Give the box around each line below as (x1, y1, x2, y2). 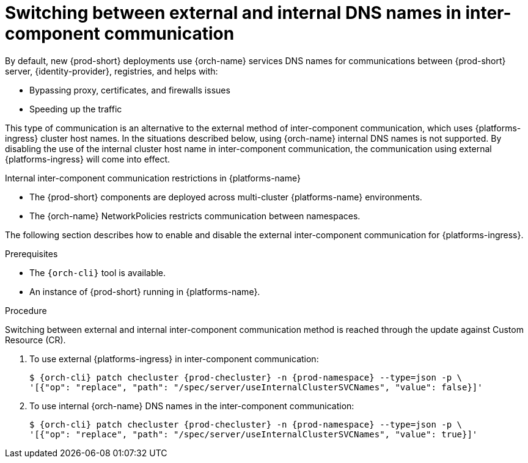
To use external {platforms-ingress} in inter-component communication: (29, 353, 319, 364)
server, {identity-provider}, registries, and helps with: (5, 65, 218, 76)
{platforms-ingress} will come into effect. (5, 153, 170, 164)
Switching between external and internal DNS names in (5, 2, 461, 23)
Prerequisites (5, 248, 58, 259)
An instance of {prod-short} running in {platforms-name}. (29, 286, 260, 297)
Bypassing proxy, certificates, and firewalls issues (29, 84, 230, 95)
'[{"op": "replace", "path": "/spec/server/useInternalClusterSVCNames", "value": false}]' (29, 382, 483, 392)
